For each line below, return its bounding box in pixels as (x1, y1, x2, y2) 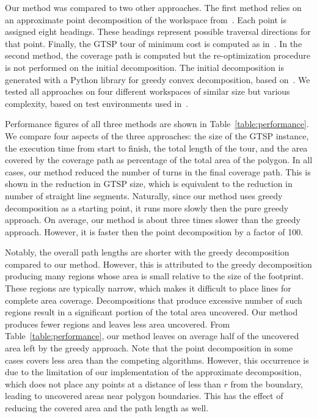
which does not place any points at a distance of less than (5, 377, 221, 390)
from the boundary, (230, 377, 303, 390)
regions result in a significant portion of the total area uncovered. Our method (5, 306, 298, 318)
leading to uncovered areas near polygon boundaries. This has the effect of (5, 389, 283, 402)
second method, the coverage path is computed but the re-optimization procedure (5, 49, 311, 62)
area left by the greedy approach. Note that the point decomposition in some (5, 342, 293, 354)
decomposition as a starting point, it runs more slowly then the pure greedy (5, 201, 289, 214)
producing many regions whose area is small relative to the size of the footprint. (5, 269, 304, 282)
